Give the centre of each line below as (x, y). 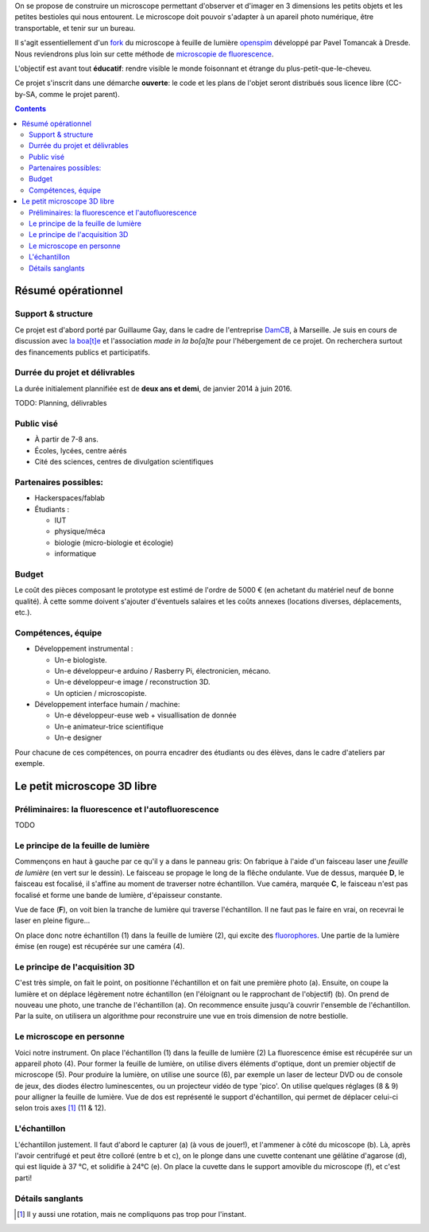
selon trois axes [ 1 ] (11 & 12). (60, 1108)
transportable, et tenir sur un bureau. (75, 28)
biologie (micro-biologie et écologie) (114, 542)
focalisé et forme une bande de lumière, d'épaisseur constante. (118, 895)
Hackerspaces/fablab (70, 498)
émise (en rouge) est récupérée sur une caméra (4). (100, 946)
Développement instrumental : (84, 649)
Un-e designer (78, 738)
